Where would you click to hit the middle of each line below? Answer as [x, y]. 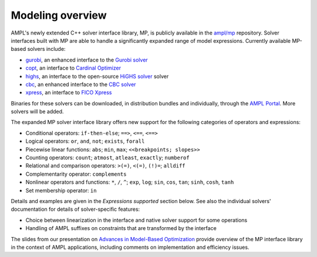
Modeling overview [59, 15]
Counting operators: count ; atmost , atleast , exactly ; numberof [108, 157]
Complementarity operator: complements [76, 174]
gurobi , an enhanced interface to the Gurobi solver [87, 60]
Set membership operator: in [61, 190]
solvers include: [46, 49]
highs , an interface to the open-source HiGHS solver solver [97, 76]
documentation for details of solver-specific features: [75, 209]
